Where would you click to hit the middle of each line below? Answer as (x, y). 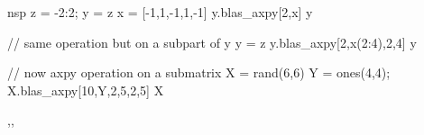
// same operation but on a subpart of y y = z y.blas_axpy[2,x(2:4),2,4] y (212, 42)
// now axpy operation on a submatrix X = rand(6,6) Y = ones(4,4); (199, 72)
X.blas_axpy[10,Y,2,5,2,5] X (86, 90)
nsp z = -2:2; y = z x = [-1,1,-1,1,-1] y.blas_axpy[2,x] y (160, 12)
